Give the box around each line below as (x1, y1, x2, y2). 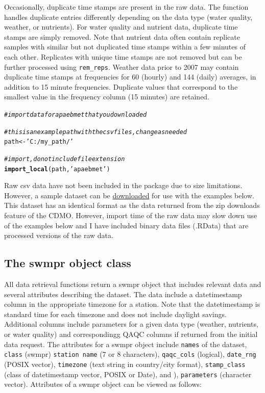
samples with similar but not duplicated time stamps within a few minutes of (4, 41, 246, 52)
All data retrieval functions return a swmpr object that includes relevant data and (4, 279, 261, 290)
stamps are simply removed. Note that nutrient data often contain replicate (4, 31, 240, 42)
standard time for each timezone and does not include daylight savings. (4, 308, 227, 319)
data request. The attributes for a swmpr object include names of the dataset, (4, 338, 247, 349)
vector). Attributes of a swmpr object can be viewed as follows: (4, 379, 202, 389)
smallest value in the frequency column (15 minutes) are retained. (4, 91, 210, 102)
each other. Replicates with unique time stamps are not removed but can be (4, 51, 242, 62)
